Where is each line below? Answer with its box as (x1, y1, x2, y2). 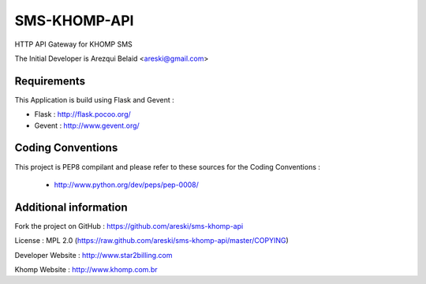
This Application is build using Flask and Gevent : (14, 95, 174, 104)
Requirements (14, 74, 86, 88)
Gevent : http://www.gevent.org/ (34, 121, 140, 130)
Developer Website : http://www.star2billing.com (14, 250, 173, 260)
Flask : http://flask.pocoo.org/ (34, 110, 132, 119)
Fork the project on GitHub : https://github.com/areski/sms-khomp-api (14, 221, 244, 230)
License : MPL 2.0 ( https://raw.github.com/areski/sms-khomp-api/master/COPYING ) (14, 236, 290, 245)
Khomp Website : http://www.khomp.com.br (14, 265, 158, 274)
